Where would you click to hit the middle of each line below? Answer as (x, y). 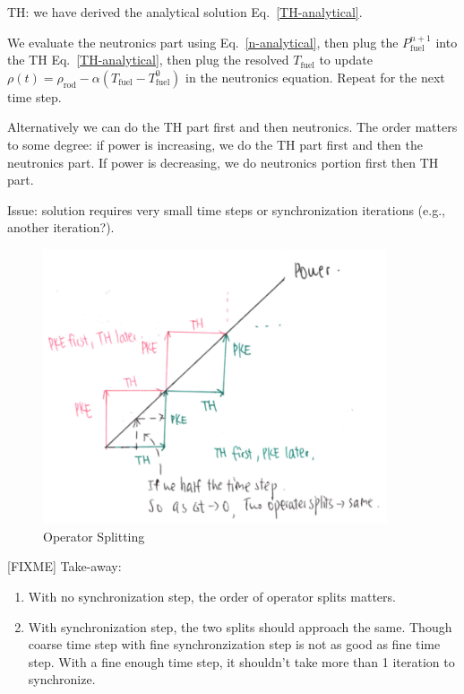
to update (346, 60)
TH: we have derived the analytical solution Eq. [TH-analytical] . (185, 12)
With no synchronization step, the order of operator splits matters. (212, 597)
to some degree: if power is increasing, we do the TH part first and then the (215, 144)
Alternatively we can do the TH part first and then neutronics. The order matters (232, 127)
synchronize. (62, 679)
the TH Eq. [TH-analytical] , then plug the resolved (148, 60)
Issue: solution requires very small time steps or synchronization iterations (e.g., (226, 209)
